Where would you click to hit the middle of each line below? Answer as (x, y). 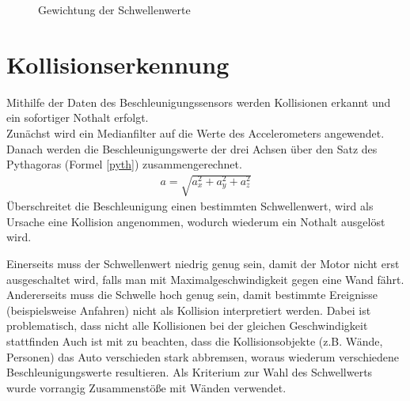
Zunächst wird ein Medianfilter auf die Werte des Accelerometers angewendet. (196, 132)
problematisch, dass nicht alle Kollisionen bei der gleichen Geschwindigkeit (187, 325)
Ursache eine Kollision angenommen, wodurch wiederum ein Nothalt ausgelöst (196, 221)
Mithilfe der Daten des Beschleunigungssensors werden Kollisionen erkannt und (199, 102)
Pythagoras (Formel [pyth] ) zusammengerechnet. (124, 164)
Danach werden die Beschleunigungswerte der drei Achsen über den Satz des (192, 148)
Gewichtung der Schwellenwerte (114, 9)
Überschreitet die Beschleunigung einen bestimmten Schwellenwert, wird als (190, 206)
